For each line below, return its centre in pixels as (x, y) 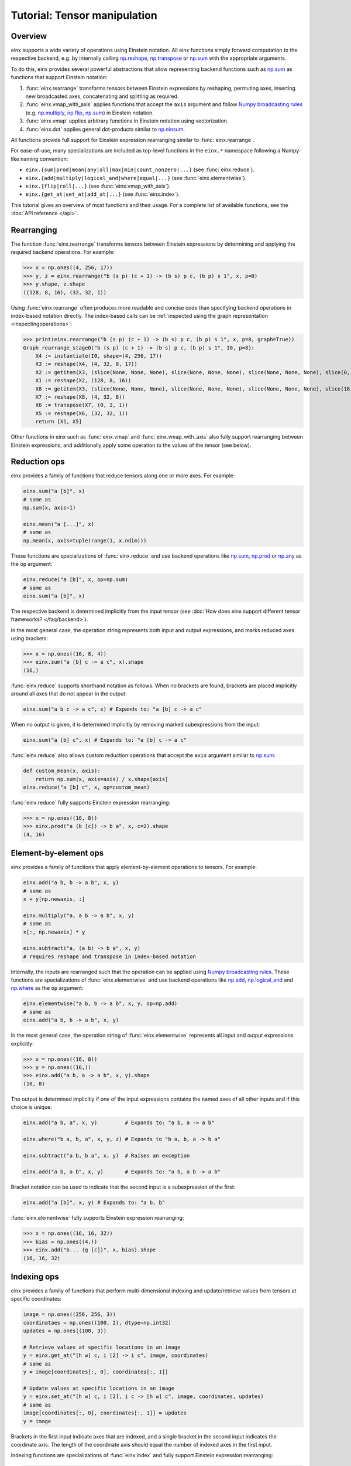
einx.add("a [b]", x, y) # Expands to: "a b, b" (94, 1203)
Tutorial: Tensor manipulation (84, 15)
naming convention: (44, 159)
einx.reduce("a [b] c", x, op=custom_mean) (87, 787)
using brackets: (29, 639)
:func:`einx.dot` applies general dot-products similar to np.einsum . (105, 129)
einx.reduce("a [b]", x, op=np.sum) (76, 580)
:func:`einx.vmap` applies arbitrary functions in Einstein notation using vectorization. (127, 121)
